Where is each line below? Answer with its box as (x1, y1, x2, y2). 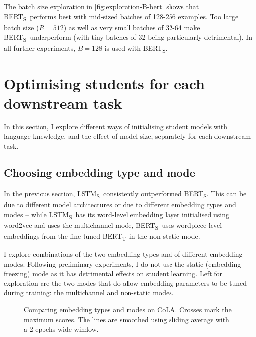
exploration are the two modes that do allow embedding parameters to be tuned (4, 278, 247, 288)
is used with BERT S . (104, 43, 168, 55)
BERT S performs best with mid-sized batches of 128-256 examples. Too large (4, 11, 239, 23)
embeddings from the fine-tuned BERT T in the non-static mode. (4, 230, 200, 242)
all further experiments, (4, 43, 76, 53)
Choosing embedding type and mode (4, 165, 195, 180)
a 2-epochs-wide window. (24, 324, 99, 334)
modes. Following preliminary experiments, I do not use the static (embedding (4, 258, 241, 269)
